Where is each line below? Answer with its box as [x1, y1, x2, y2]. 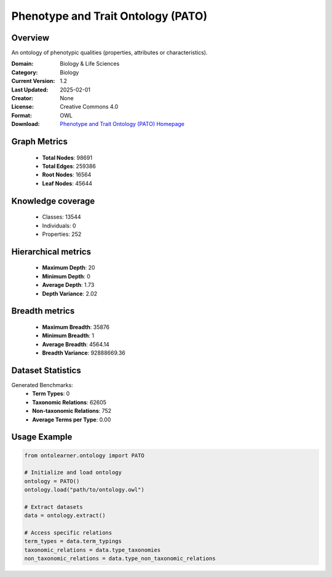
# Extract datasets [24, 503, 83, 510]
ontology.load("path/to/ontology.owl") [24, 486, 144, 493]
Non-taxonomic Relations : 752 [32, 407, 112, 415]
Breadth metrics [11, 306, 75, 316]
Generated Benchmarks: [11, 382, 73, 389]
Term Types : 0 [32, 390, 70, 398]
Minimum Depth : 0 [42, 272, 90, 280]
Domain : [11, 60, 34, 68]
